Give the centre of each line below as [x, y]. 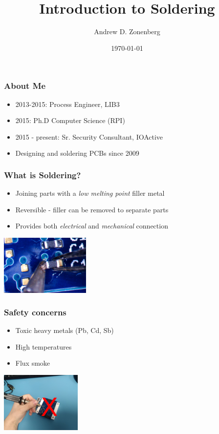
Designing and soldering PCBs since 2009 [77, 153]
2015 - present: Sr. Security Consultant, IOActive [89, 136]
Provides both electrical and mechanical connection [92, 226]
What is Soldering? [43, 175]
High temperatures [44, 346]
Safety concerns [35, 312]
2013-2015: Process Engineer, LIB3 [67, 104]
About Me [25, 86]
